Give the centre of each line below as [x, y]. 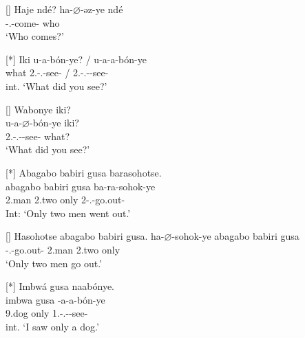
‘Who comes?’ [35, 36]
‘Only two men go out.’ [54, 263]
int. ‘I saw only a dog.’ [52, 326]
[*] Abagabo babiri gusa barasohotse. [84, 172]
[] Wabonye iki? [38, 109]
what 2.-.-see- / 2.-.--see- [57, 72]
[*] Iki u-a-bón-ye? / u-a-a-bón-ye [76, 59]
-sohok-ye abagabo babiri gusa [235, 236]
